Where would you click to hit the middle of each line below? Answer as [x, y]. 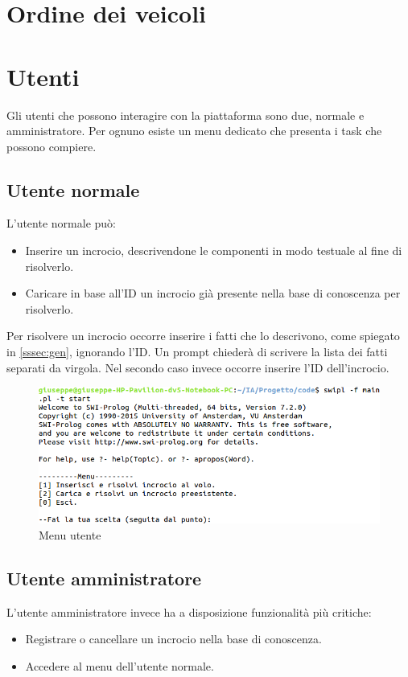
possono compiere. [52, 146]
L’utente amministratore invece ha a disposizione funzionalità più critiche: [189, 611]
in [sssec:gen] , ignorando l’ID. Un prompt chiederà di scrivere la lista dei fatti [197, 352]
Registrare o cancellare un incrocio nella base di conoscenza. [173, 639]
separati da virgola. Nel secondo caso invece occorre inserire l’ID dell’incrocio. [198, 367]
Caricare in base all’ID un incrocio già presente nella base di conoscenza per [213, 293]
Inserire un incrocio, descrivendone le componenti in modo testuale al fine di [214, 250]
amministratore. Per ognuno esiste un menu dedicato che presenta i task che [194, 131]
